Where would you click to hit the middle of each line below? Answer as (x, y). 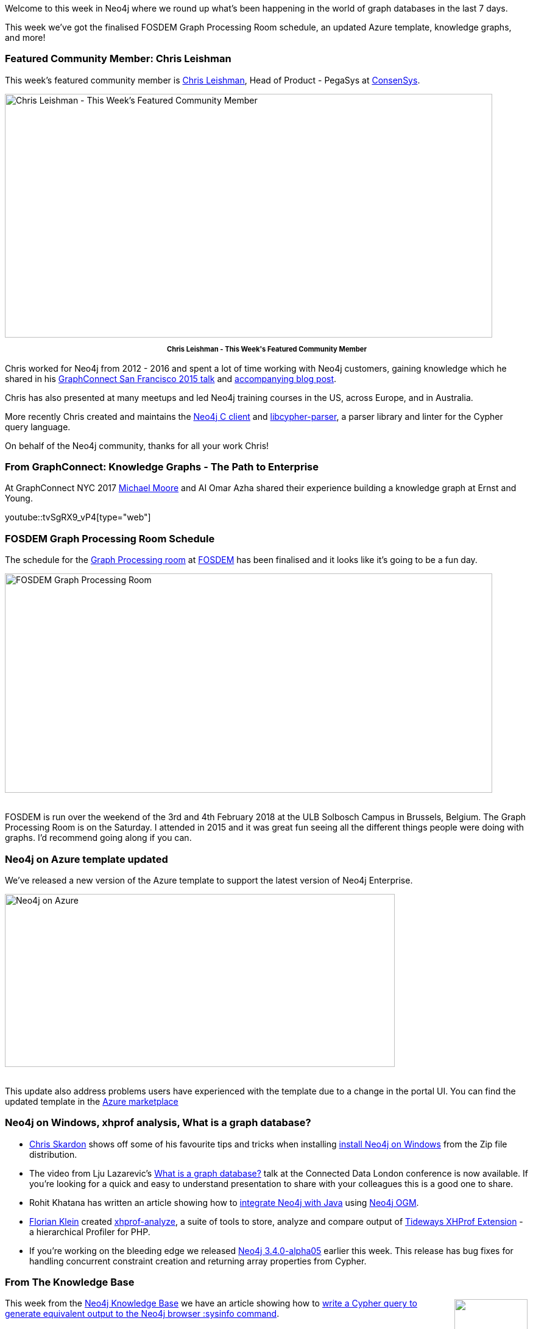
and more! (25, 37)
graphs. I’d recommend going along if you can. (98, 838)
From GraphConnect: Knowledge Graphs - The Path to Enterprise (162, 467)
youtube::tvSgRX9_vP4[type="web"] (78, 517)
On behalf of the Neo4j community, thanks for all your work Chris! (137, 445)
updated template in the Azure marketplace (92, 1101)
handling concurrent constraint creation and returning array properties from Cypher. (198, 1261)
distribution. (53, 1154)
